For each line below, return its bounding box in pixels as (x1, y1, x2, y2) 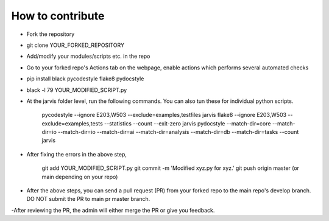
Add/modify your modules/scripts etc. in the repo (26, 52, 150, 60)
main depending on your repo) (41, 173, 118, 180)
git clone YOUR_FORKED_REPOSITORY (26, 41, 125, 49)
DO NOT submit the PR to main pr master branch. (26, 195, 150, 203)
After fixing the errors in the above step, (26, 150, 127, 158)
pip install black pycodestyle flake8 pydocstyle (26, 75, 144, 82)
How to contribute (11, 9, 105, 23)
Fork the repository (26, 30, 75, 38)
